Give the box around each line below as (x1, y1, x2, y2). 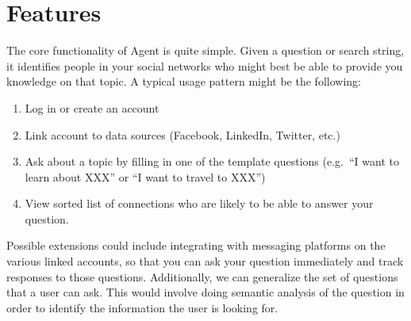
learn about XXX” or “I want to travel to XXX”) (25, 168, 266, 185)
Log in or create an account (25, 99, 159, 116)
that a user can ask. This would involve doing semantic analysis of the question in (6, 284, 405, 300)
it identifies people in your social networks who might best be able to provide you (6, 57, 403, 74)
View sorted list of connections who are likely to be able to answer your (25, 195, 374, 212)
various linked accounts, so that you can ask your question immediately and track (6, 253, 404, 269)
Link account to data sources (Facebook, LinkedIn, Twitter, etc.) (25, 126, 340, 143)
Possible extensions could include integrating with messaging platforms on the (6, 237, 386, 254)
